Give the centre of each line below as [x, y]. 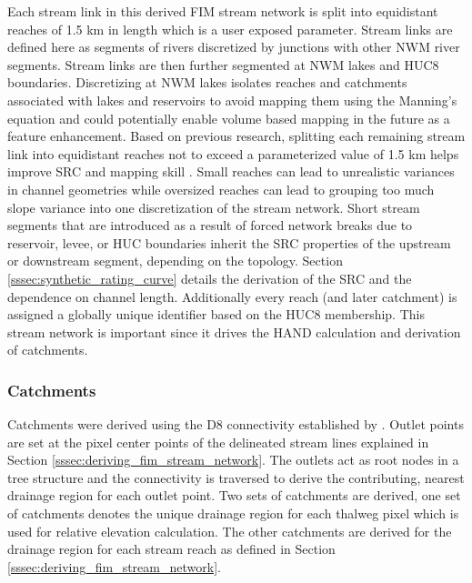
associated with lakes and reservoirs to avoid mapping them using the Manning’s [232, 100]
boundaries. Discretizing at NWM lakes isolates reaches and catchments [207, 82]
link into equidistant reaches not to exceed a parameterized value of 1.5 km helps [233, 153]
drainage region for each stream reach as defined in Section [171, 549]
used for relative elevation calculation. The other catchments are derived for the [230, 531]
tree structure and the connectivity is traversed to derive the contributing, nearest [236, 477]
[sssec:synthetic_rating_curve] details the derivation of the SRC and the [210, 278]
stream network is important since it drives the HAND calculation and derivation [234, 332]
